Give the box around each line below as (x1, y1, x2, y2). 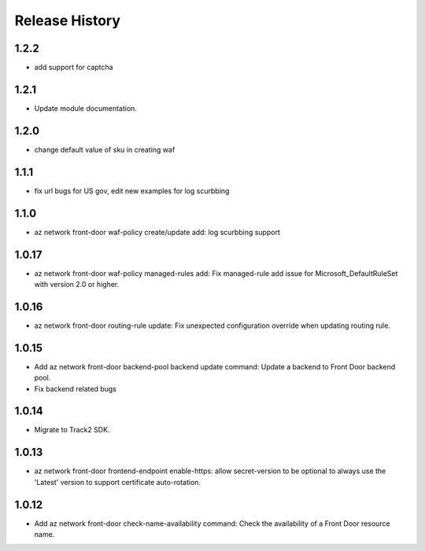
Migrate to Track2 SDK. (34, 425, 110, 435)
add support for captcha (34, 63, 113, 72)
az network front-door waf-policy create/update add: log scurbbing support (34, 227, 281, 237)
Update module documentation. (34, 103, 138, 113)
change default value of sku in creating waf (34, 145, 176, 154)
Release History (14, 12, 121, 29)
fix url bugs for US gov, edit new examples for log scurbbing (34, 186, 230, 196)
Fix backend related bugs (34, 384, 117, 393)
